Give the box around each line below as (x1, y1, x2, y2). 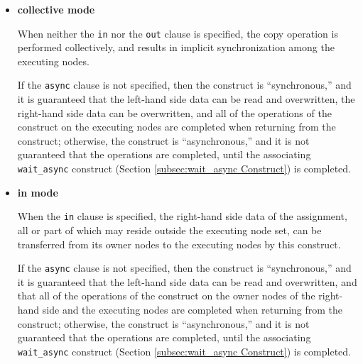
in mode (17, 184, 58, 199)
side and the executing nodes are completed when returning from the (42, 302, 343, 316)
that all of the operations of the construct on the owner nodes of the (17, 288, 315, 303)
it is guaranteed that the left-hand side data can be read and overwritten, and (17, 274, 357, 289)
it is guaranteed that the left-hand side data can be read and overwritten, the (17, 92, 355, 106)
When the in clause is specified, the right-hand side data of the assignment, (17, 209, 347, 224)
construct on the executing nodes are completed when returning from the (17, 119, 336, 134)
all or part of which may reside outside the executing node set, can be (17, 222, 322, 237)
